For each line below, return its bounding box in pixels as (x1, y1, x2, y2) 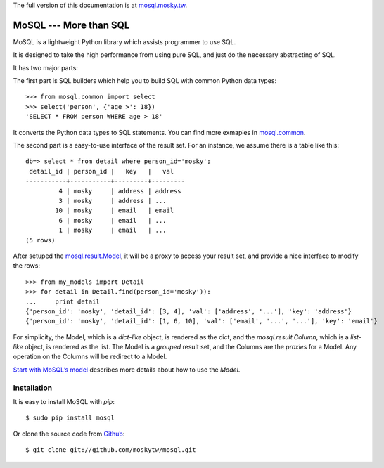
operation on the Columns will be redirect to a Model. (13, 352, 167, 361)
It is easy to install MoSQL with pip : (13, 397, 115, 405)
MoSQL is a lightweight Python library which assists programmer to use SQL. (13, 37, 236, 46)
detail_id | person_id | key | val (29, 167, 174, 175)
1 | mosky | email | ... (58, 226, 167, 235)
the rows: (13, 261, 41, 270)
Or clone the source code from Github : (13, 429, 125, 438)
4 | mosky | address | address (58, 187, 182, 195)
